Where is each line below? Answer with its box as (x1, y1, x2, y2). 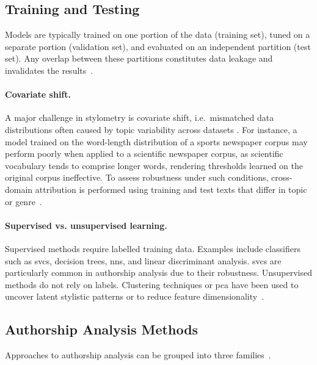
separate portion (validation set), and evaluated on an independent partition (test (5, 40, 311, 52)
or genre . (5, 195, 42, 208)
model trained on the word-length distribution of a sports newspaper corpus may (5, 135, 308, 148)
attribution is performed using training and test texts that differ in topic (35, 182, 307, 195)
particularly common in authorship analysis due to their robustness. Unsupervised (5, 266, 312, 279)
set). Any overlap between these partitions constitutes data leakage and (5, 52, 273, 65)
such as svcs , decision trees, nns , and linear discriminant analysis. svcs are (5, 254, 282, 267)
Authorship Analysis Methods (5, 320, 199, 339)
